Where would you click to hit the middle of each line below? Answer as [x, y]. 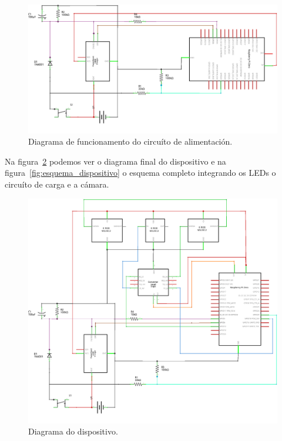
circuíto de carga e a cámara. [57, 184]
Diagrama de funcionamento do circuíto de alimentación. [130, 141]
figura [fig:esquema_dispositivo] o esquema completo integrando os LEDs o [140, 173]
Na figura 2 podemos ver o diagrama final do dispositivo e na [115, 161]
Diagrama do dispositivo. [73, 431]
